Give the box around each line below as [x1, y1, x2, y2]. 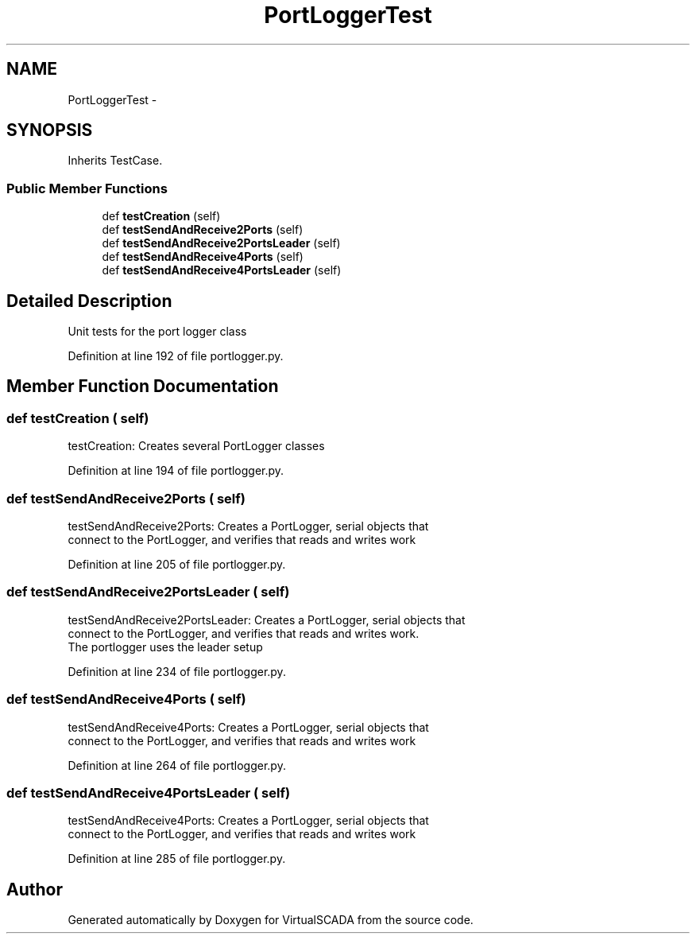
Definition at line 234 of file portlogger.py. [68, 664, 286, 678]
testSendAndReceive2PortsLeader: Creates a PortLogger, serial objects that [68, 612, 466, 627]
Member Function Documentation [6, 376, 279, 397]
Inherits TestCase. [68, 153, 163, 168]
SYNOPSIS [6, 120, 93, 141]
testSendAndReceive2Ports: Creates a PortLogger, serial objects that [68, 519, 429, 533]
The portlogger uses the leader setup [68, 639, 263, 654]
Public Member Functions [6, 180, 168, 196]
